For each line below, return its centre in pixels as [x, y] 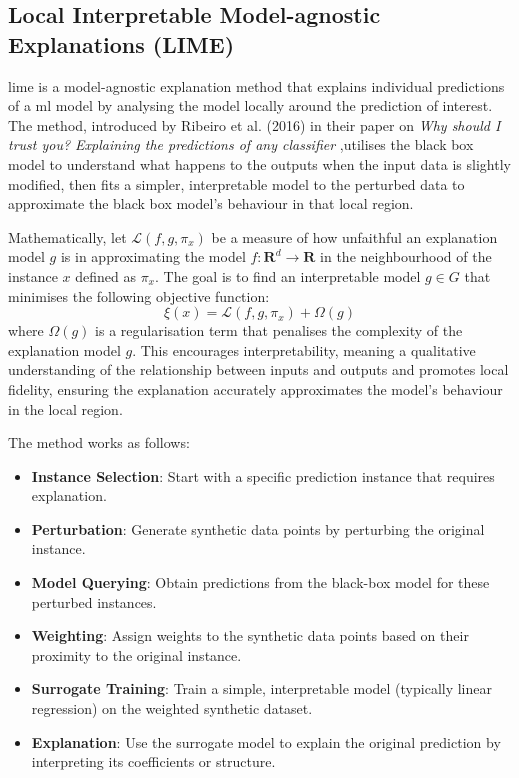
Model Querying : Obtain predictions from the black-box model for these [260, 582]
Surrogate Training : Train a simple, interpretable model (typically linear [262, 688]
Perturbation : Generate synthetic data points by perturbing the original [258, 528]
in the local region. [65, 408]
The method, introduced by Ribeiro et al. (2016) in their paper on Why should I [254, 124]
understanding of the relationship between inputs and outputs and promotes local [258, 369]
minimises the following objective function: [139, 295]
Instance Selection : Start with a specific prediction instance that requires [263, 475]
